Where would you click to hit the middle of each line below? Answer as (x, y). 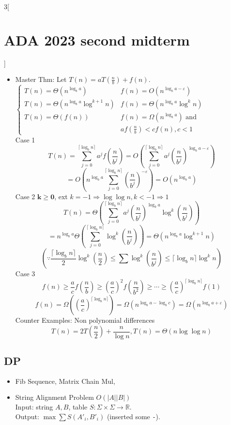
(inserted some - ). (133, 416)
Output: (27, 416)
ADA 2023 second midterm (97, 39)
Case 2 (25, 196)
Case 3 (25, 274)
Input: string (34, 407)
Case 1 (25, 139)
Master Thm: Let (41, 79)
